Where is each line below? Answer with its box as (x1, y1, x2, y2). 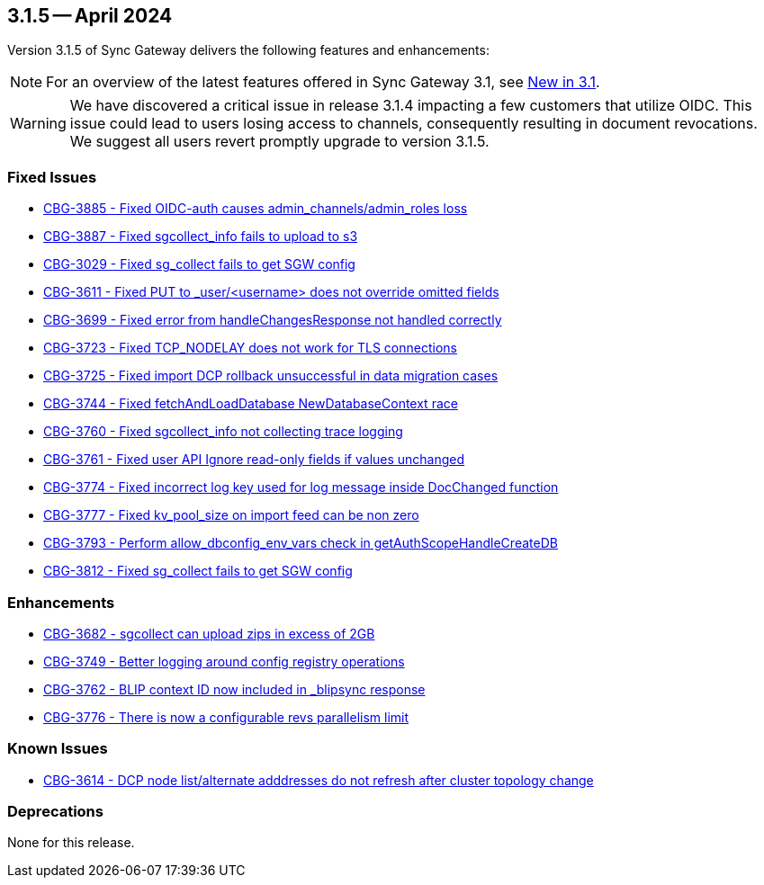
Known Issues (7, 739, 108, 758)
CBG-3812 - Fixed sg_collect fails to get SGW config (43, 563, 353, 579)
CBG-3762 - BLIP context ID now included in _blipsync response (43, 681, 426, 697)
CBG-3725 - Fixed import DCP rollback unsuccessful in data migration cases (43, 368, 499, 384)
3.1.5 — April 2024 (7, 4, 173, 27)
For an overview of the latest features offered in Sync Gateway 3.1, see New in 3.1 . (46, 73, 600, 92)
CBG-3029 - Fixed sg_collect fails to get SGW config (43, 256, 355, 273)
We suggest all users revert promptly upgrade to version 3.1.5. (69, 132, 490, 151)
